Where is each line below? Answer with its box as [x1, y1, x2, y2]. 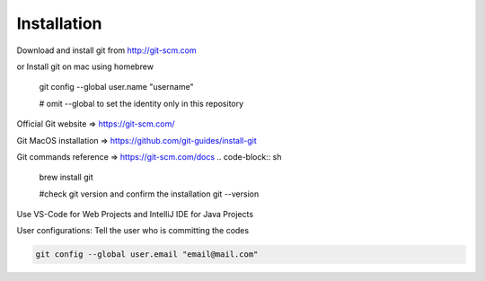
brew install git [39, 171, 93, 183]
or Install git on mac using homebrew [16, 61, 154, 72]
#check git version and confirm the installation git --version [39, 189, 260, 199]
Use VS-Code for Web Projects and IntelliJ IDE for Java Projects [16, 209, 254, 220]
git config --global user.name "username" [39, 82, 194, 92]
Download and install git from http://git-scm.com [16, 45, 197, 56]
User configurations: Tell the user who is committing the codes [16, 225, 250, 236]
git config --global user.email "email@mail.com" [35, 250, 259, 259]
